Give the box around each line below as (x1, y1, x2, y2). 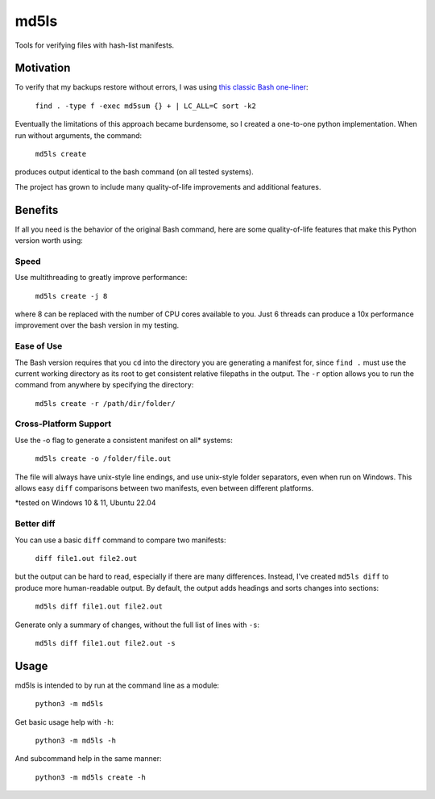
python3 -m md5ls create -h (35, 772, 147, 782)
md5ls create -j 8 (35, 291, 108, 300)
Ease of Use (14, 341, 63, 352)
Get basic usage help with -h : (14, 717, 114, 726)
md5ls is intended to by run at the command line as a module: (14, 680, 220, 690)
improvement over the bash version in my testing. (14, 320, 180, 330)
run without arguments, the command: (14, 130, 143, 140)
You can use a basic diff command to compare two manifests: (14, 535, 226, 545)
